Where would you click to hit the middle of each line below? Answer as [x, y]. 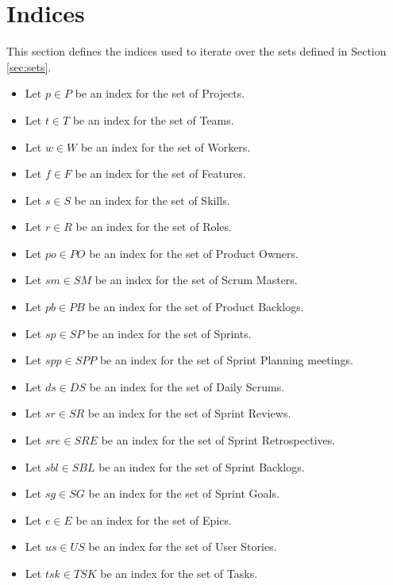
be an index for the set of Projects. [160, 93]
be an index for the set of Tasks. [179, 573]
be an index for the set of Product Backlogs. [196, 307]
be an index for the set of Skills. [152, 200]
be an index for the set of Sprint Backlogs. [202, 466]
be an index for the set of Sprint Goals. [184, 493]
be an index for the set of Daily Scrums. [187, 386]
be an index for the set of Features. [160, 173]
